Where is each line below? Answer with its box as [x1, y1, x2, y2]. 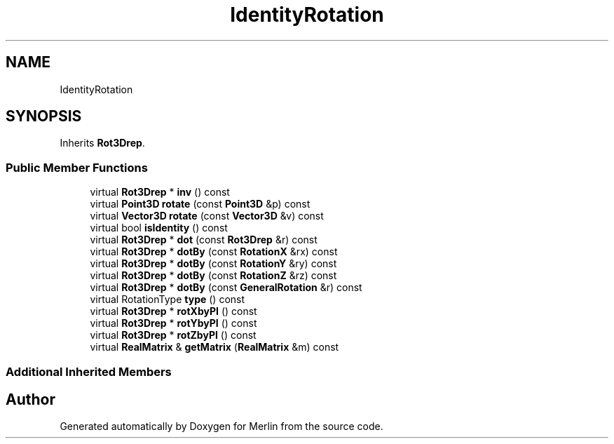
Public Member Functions [6, 160, 148, 175]
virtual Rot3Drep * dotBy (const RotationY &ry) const [90, 257, 337, 270]
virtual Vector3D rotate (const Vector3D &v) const [90, 210, 324, 222]
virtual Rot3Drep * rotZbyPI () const [90, 329, 257, 342]
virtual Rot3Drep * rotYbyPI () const [90, 317, 257, 330]
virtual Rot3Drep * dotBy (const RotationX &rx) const [90, 245, 338, 258]
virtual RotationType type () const [90, 293, 245, 306]
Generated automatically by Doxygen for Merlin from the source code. [60, 420, 383, 433]
